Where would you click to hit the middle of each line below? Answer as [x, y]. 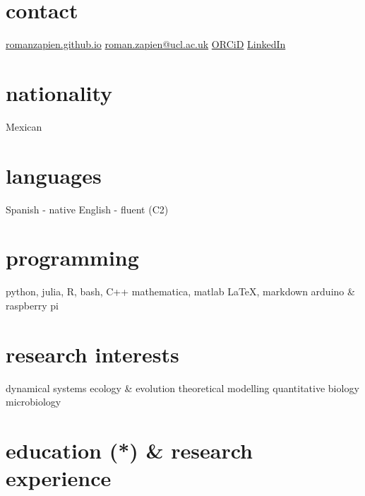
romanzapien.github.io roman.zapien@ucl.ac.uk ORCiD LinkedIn [146, 44]
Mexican [24, 126]
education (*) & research [130, 450]
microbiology [34, 402]
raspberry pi [32, 305]
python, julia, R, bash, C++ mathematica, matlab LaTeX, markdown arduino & [180, 291]
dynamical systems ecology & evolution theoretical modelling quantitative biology [182, 388]
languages [54, 175]
